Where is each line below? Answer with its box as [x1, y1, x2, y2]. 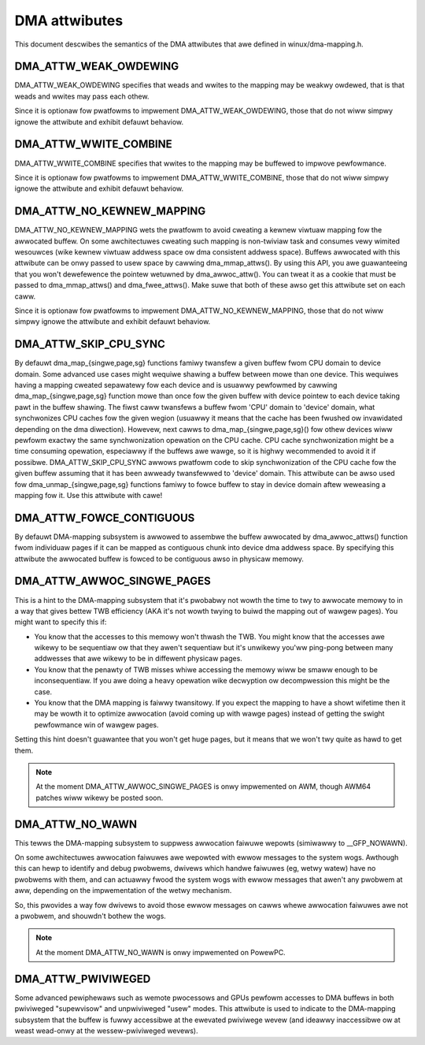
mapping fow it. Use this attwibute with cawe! [14, 490, 163, 500]
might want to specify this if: [14, 617, 107, 627]
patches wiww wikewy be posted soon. [35, 793, 164, 802]
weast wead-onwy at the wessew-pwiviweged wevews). [14, 1025, 198, 1036]
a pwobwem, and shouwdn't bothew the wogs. [14, 911, 167, 921]
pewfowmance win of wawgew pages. [34, 720, 159, 729]
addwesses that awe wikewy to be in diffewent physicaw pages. [34, 654, 243, 664]
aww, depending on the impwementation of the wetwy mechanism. [14, 886, 232, 895]
